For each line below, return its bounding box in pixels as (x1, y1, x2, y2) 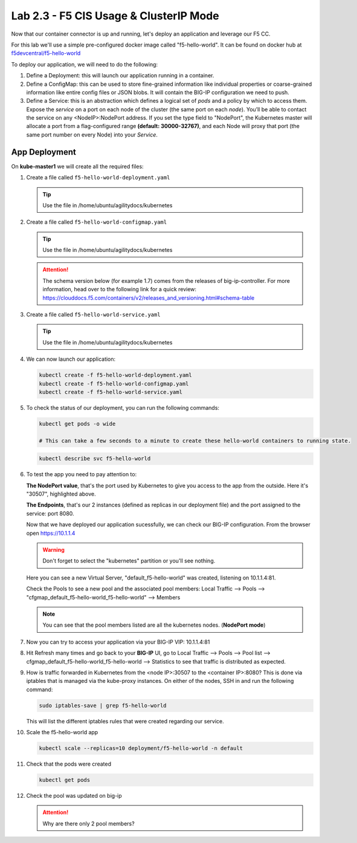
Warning (42, 546, 65, 554)
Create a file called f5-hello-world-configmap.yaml (26, 218, 167, 226)
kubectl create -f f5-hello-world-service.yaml (39, 389, 182, 395)
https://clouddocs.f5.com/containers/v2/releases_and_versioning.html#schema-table (42, 294, 255, 302)
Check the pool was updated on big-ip (26, 792, 122, 799)
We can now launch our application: (26, 355, 116, 363)
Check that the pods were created (26, 760, 112, 767)
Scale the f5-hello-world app (26, 729, 98, 736)
